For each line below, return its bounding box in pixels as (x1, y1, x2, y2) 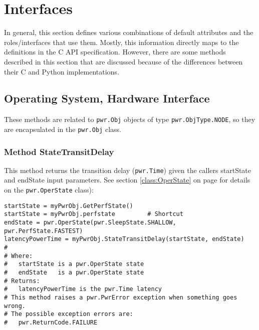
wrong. (4, 302, 26, 309)
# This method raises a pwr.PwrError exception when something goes (4, 293, 237, 301)
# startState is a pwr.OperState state (4, 260, 144, 268)
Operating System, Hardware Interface (4, 90, 210, 106)
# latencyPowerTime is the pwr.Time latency (4, 285, 162, 293)
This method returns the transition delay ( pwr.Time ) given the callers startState (4, 164, 251, 175)
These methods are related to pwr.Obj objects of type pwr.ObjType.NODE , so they (4, 114, 255, 124)
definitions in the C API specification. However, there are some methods (4, 46, 226, 57)
